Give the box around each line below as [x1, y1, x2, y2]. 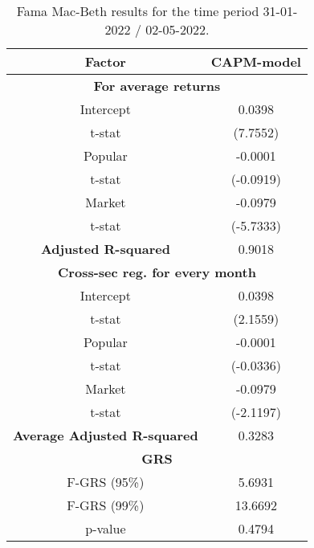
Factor [84, 52, 126, 71]
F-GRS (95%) [67, 472, 145, 491]
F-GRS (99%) [67, 496, 145, 514]
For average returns [93, 76, 221, 95]
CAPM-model [210, 52, 301, 71]
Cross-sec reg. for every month [58, 263, 256, 281]
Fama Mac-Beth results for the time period [16, 2, 259, 20]
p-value [85, 519, 126, 538]
